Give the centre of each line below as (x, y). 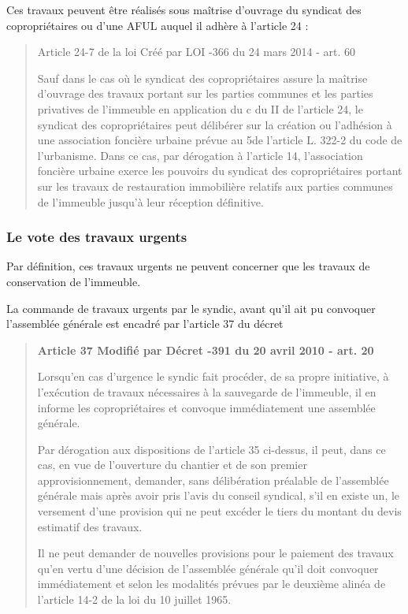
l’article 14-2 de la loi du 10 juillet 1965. (134, 599)
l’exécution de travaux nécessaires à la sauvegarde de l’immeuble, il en (207, 391)
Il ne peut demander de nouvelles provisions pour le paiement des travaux (215, 553)
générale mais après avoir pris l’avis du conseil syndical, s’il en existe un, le (219, 495)
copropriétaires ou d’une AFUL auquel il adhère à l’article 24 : (158, 25)
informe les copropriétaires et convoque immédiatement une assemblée (206, 407)
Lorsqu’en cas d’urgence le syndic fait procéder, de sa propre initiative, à (213, 376)
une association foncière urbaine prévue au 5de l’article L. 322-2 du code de (220, 140)
